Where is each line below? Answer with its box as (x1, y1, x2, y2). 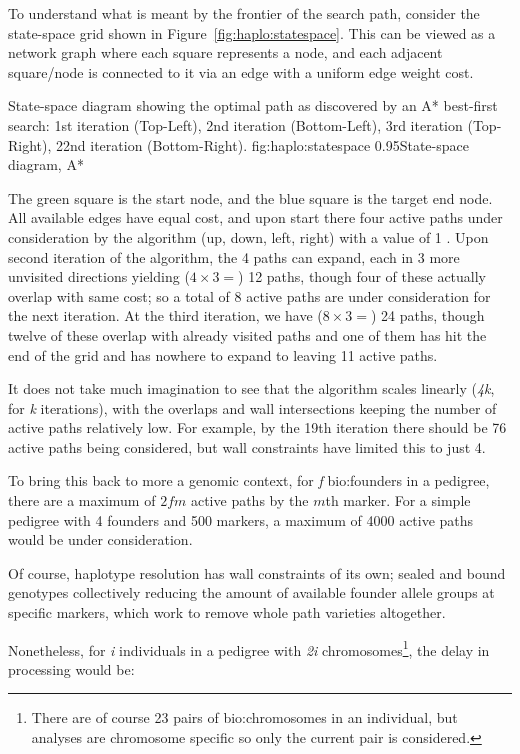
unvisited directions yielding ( (8, 266, 190, 287)
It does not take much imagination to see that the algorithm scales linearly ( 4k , (8, 378, 495, 399)
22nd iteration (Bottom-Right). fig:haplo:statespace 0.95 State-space (56, 134, 469, 155)
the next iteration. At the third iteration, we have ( (8, 305, 323, 326)
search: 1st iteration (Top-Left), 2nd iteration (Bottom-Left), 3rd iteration (8, 114, 463, 135)
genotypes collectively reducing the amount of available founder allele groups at (8, 582, 495, 603)
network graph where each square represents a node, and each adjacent (8, 42, 443, 63)
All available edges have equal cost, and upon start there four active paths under (8, 207, 503, 228)
